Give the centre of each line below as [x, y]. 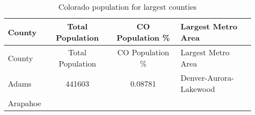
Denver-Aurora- [207, 78]
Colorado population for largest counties [127, 7]
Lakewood [198, 89]
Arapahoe [25, 103]
